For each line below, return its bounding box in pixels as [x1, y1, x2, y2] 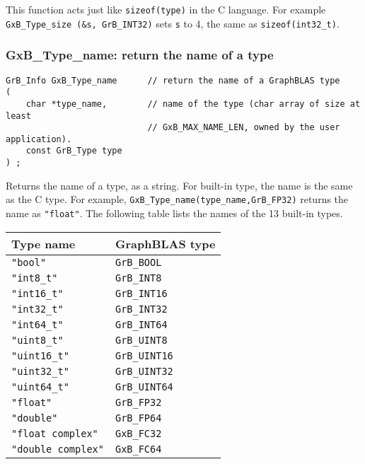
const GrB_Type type [25, 146, 122, 156]
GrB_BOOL [115, 256, 162, 268]
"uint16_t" [11, 349, 69, 361]
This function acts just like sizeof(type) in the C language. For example [6, 2, 326, 16]
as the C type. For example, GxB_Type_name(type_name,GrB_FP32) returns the [6, 192, 349, 207]
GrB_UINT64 [115, 381, 173, 393]
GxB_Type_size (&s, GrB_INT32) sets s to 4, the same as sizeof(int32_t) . [6, 16, 340, 30]
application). [6, 134, 72, 144]
